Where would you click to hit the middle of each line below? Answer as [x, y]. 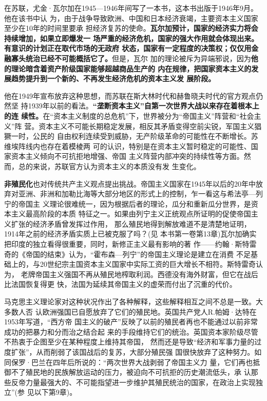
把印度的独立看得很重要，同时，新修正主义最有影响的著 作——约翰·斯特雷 [130, 244]
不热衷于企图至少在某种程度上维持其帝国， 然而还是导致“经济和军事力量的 [129, 342]
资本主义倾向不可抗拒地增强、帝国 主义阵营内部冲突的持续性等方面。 [127, 156]
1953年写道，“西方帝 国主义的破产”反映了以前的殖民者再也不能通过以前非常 [131, 322]
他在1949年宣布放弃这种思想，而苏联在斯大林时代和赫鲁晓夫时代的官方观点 [130, 95]
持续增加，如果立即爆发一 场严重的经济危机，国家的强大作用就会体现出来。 [131, 38]
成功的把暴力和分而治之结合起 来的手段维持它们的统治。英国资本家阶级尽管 [131, 331]
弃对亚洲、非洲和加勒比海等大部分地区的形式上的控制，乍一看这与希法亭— [130, 194]
